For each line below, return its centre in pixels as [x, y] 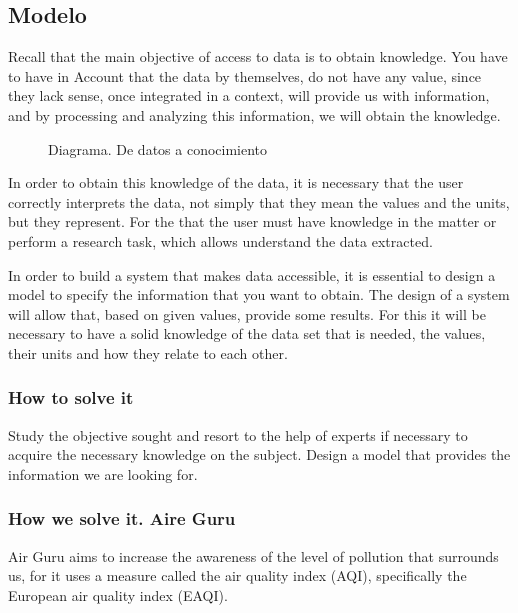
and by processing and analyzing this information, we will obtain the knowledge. [254, 114]
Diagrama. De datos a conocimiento [158, 148]
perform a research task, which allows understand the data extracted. [220, 240]
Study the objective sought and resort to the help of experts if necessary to [238, 434]
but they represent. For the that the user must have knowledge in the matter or [252, 221]
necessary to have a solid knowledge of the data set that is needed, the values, [247, 333]
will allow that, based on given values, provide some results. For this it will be [247, 313]
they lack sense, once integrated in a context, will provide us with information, [249, 95]
